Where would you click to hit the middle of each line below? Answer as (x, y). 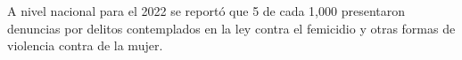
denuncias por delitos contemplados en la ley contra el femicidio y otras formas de (231, 28)
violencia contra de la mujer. (85, 45)
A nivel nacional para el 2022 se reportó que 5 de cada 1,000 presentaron (206, 11)
